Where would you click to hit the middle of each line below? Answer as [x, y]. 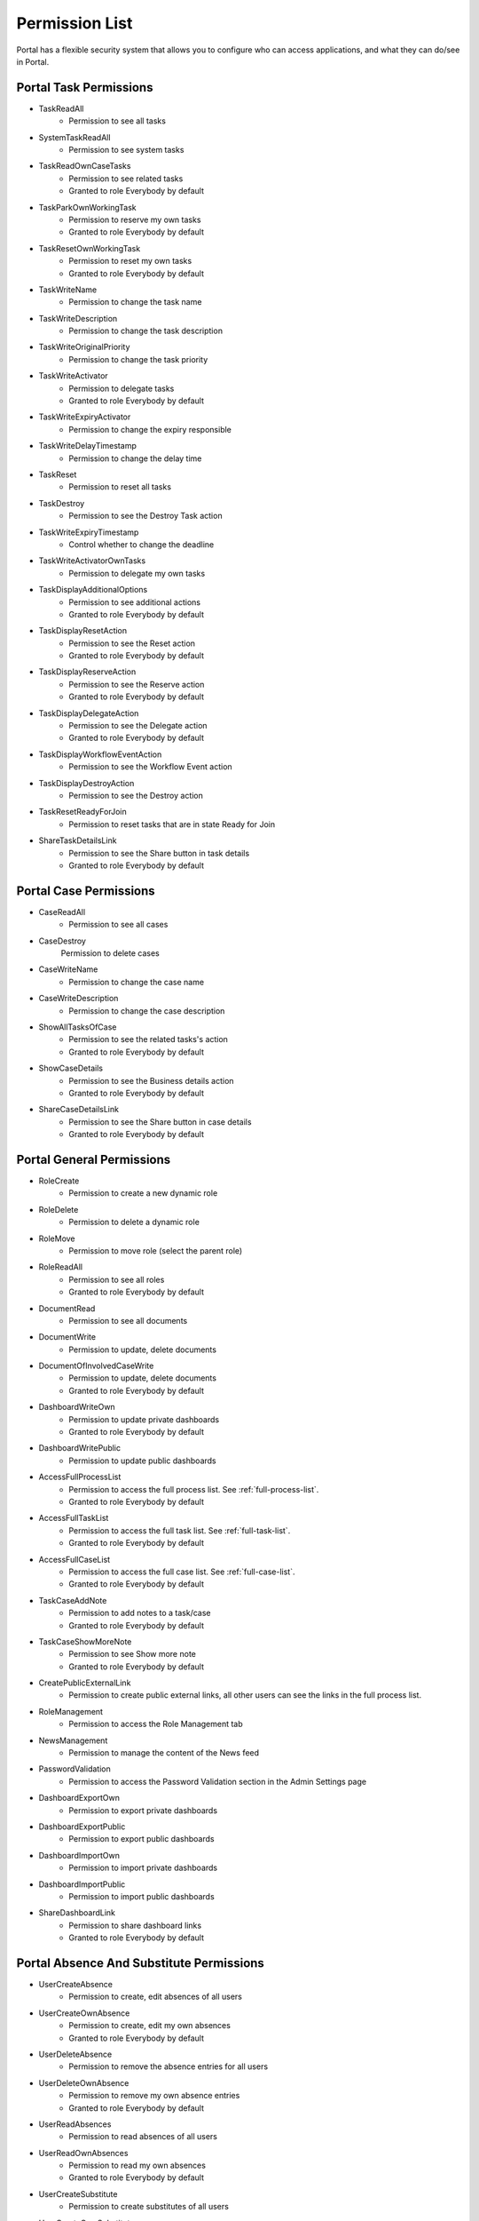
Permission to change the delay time [135, 458]
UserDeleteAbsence [75, 2054]
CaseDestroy [62, 941]
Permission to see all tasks [117, 121]
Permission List [75, 23]
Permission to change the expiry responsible [150, 429]
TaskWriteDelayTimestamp [87, 446]
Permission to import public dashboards [141, 1896]
